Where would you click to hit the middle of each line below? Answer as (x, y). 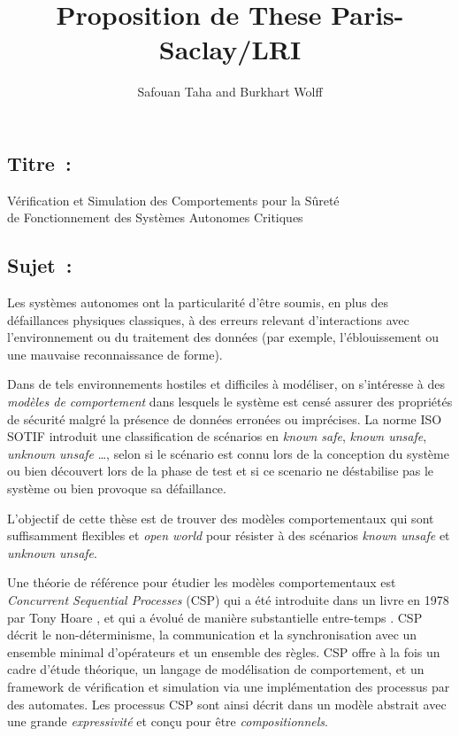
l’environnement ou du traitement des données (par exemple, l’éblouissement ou (223, 337)
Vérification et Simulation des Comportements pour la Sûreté (173, 200)
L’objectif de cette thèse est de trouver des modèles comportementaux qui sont (221, 518)
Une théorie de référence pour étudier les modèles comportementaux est (202, 582)
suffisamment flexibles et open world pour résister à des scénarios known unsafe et (229, 535)
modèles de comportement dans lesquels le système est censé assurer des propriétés (230, 402)
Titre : (39, 163)
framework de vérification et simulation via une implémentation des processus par (229, 686)
